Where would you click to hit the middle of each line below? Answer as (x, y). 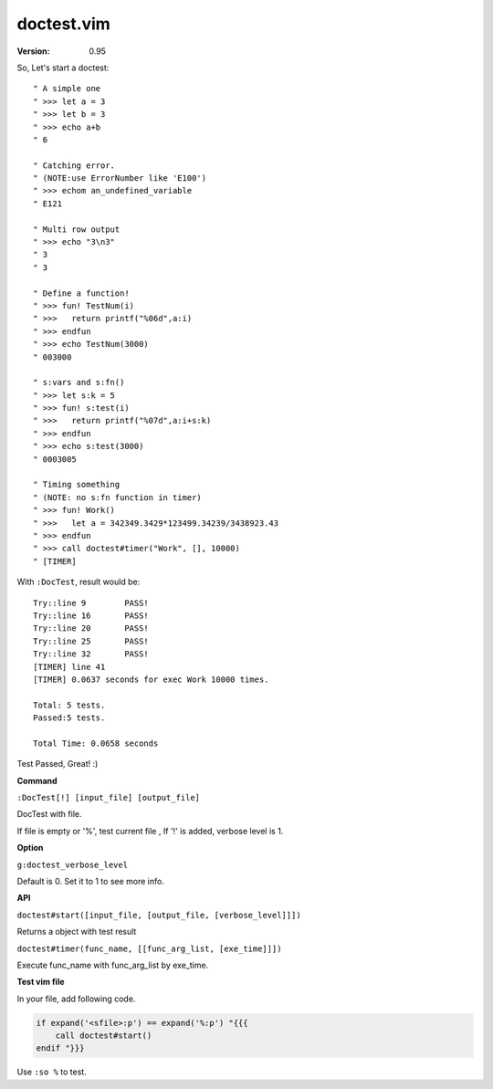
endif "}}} (60, 1048)
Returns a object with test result (77, 932)
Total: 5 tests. (69, 705)
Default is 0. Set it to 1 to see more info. (90, 881)
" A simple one (67, 89)
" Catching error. (74, 165)
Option (30, 848)
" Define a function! (81, 293)
